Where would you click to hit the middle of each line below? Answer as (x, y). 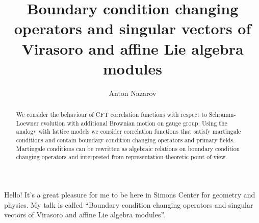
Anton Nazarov (133, 93)
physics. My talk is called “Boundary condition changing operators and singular (129, 204)
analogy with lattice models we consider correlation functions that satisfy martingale (128, 131)
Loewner (27, 123)
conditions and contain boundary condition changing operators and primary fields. (125, 140)
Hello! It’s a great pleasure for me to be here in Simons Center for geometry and (130, 195)
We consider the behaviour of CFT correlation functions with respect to (111, 115)
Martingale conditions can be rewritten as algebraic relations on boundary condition (128, 148)
